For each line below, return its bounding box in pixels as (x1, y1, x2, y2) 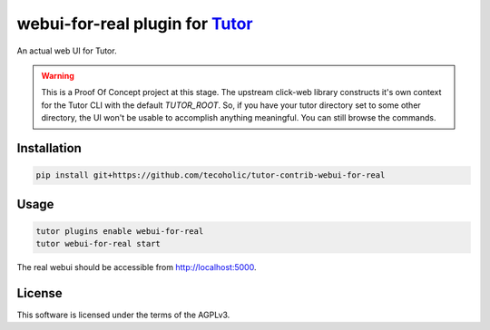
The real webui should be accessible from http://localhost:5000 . (16, 262, 257, 273)
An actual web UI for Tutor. (16, 45, 117, 56)
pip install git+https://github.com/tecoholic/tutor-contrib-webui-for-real (35, 170, 386, 180)
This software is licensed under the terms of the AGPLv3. (16, 309, 230, 320)
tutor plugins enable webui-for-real (35, 226, 204, 236)
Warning (41, 70, 74, 81)
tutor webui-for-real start (35, 238, 161, 249)
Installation (16, 141, 82, 156)
